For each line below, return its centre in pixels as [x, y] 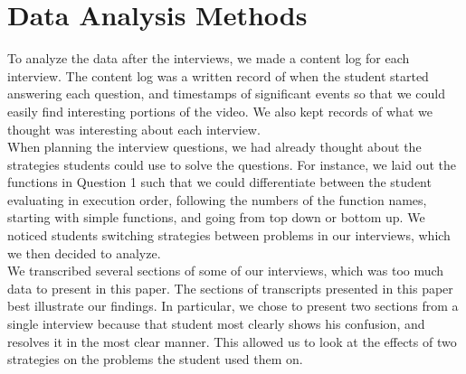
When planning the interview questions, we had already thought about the [214, 147]
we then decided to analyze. [84, 252]
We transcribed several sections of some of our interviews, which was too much [226, 271]
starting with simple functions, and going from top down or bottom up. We [216, 217]
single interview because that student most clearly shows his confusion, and [216, 324]
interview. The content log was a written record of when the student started [218, 75]
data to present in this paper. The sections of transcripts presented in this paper [230, 288]
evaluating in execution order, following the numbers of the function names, [217, 199]
